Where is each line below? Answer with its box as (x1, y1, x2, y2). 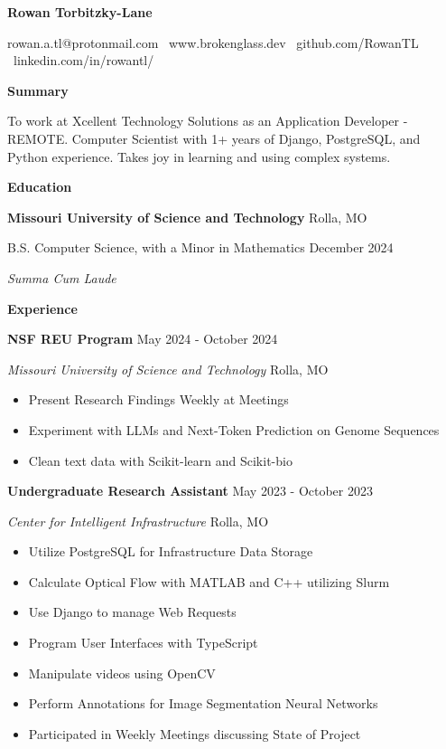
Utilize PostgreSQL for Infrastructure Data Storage (28, 542, 313, 561)
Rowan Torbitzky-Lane (7, 3, 153, 21)
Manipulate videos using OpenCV (28, 663, 216, 682)
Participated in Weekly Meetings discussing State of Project (28, 724, 361, 743)
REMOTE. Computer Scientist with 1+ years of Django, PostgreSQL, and (7, 128, 421, 147)
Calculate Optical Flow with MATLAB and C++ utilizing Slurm (28, 572, 390, 591)
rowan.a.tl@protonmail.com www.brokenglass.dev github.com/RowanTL (7, 33, 419, 52)
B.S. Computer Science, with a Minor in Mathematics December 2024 (7, 238, 394, 257)
